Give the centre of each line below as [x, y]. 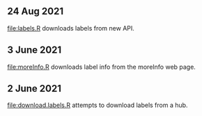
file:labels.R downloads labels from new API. [71, 28]
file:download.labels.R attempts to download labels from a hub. [98, 105]
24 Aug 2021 [36, 11]
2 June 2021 [34, 89]
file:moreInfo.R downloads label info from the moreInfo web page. [102, 67]
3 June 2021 [34, 50]
